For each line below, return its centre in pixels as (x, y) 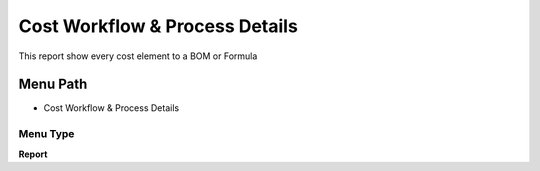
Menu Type (46, 134)
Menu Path (53, 84)
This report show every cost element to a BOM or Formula (138, 56)
